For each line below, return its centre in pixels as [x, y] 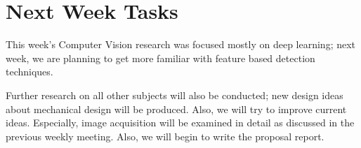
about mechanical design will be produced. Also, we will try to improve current [176, 109]
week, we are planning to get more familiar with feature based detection [160, 58]
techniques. [29, 72]
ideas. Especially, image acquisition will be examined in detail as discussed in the [180, 123]
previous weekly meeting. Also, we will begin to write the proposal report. [165, 136]
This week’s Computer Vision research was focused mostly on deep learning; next [181, 44]
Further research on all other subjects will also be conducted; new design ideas [175, 95]
